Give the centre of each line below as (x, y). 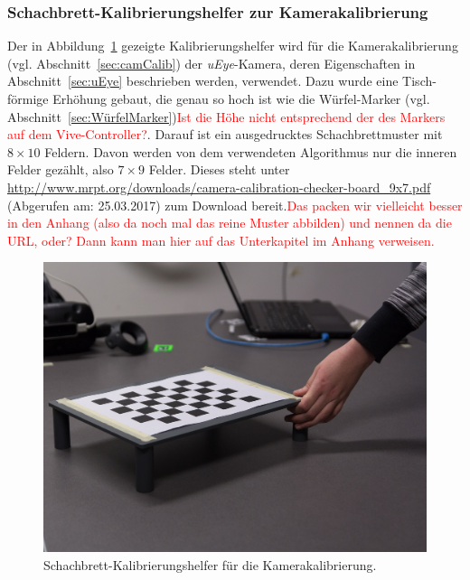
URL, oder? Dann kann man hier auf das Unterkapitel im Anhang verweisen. (221, 240)
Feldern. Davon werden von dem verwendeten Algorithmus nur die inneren (251, 151)
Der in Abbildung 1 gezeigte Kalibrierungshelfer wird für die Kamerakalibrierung (233, 46)
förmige (28, 98)
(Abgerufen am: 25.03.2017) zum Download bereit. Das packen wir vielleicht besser (235, 205)
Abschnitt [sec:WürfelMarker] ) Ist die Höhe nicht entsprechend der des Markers (226, 116)
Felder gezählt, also (61, 169)
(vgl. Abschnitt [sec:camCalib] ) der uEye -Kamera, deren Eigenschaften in (211, 63)
